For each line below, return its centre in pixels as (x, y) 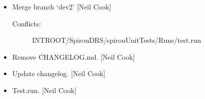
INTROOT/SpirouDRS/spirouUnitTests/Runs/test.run (117, 40)
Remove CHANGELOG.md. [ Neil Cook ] (73, 56)
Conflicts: (27, 23)
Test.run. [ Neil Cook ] (44, 90)
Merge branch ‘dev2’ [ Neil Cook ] (62, 6)
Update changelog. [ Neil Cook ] (59, 73)
